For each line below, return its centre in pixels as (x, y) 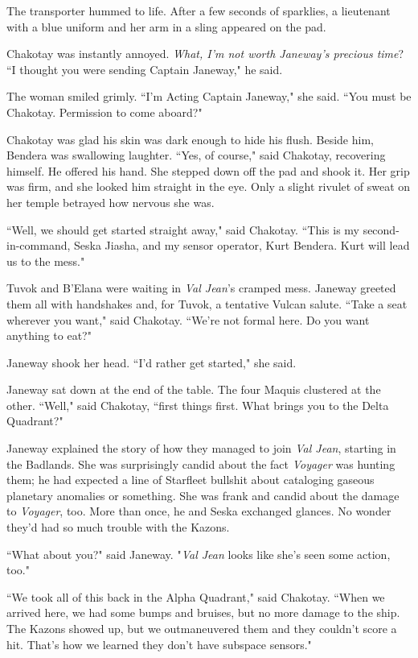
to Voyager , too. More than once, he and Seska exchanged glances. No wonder (199, 511)
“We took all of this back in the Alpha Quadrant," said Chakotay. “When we (196, 596)
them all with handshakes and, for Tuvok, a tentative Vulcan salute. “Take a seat (207, 303)
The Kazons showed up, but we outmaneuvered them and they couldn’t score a (202, 628)
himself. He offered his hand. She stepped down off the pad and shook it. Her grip (208, 170)
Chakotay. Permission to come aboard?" (104, 112)
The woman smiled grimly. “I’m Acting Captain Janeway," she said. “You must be (209, 96)
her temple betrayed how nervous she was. (111, 202)
